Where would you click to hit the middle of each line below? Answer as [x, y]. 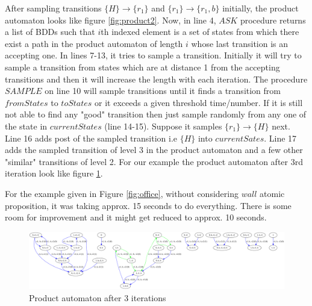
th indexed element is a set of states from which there [200, 32]
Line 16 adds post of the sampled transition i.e [91, 138]
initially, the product [261, 8]
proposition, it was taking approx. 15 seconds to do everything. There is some [148, 205]
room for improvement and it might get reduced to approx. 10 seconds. [136, 217]
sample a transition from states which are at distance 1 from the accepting [142, 67]
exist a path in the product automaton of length [94, 43]
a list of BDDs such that [50, 32]
